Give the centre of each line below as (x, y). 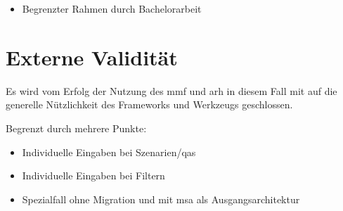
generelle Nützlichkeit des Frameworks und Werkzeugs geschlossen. (149, 104)
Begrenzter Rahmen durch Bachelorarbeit (112, 8)
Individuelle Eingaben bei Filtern (93, 175)
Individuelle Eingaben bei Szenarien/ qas (109, 152)
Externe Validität (92, 57)
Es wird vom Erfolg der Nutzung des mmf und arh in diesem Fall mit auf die (171, 90)
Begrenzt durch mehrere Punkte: (76, 128)
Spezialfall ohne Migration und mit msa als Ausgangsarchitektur (161, 199)
